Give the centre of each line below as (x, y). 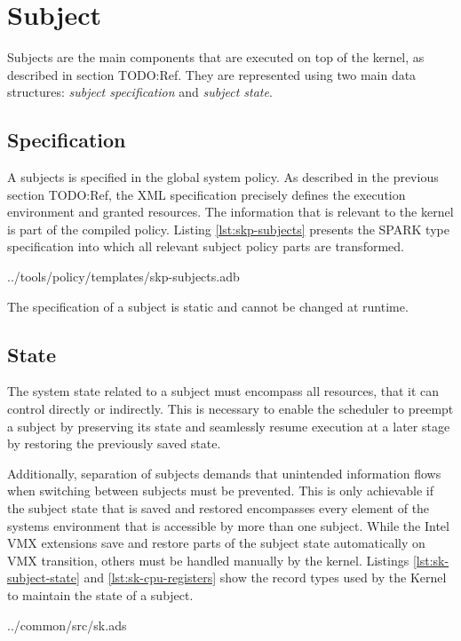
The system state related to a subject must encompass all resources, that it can (223, 391)
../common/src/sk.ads (67, 625)
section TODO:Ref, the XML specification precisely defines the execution (207, 194)
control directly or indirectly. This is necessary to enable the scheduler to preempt (230, 409)
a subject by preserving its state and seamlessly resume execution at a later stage (229, 426)
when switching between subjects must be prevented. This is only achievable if (220, 491)
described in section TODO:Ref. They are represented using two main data (212, 74)
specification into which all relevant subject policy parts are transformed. (206, 246)
